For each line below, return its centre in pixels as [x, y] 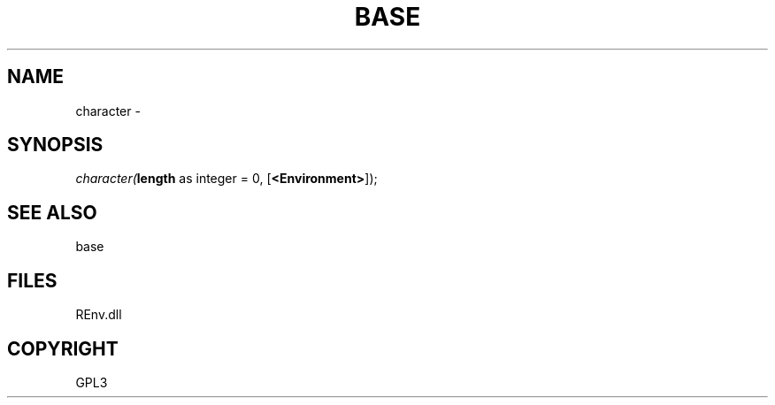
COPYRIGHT [63, 348]
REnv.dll [99, 315]
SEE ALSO [52, 212]
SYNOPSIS [55, 145]
